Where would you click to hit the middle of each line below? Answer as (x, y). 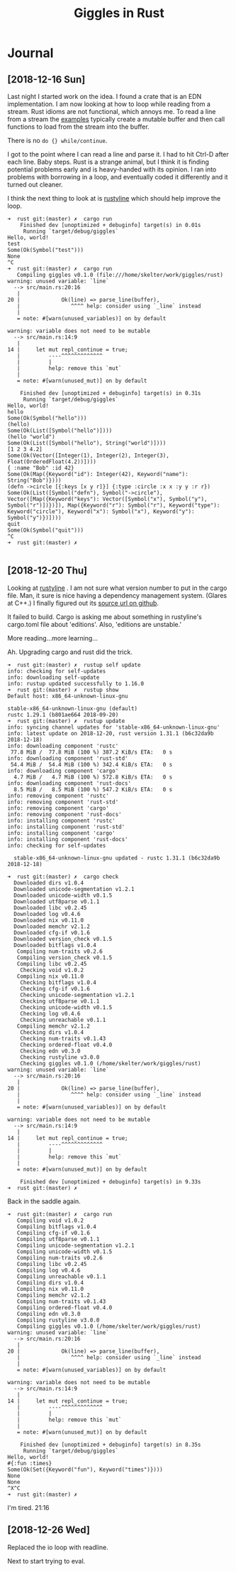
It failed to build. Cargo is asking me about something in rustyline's (105, 616)
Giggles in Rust (119, 13)
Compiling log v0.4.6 (49, 1270)
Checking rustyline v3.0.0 (60, 1057)
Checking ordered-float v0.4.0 (66, 1045)
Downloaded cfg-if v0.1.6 (52, 933)
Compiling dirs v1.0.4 (50, 1282)
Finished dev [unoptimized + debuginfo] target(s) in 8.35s (111, 1445)
